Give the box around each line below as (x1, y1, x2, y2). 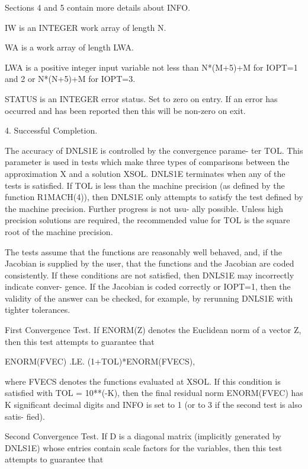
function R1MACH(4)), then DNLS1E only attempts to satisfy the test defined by (5, 191, 303, 203)
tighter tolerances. (5, 303, 70, 316)
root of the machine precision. (5, 225, 113, 237)
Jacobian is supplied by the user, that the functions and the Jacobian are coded (5, 257, 294, 270)
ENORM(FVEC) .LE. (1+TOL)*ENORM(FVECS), (5, 355, 195, 367)
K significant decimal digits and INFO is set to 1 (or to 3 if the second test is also (5, 398, 302, 411)
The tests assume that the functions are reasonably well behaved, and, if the (5, 245, 282, 258)
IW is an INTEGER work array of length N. (5, 21, 166, 33)
